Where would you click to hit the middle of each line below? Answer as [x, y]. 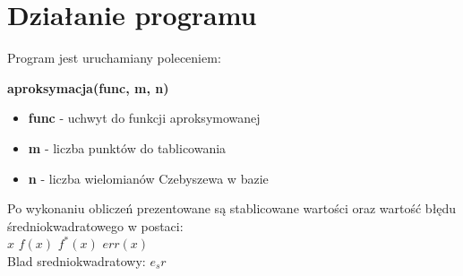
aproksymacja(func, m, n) [88, 87]
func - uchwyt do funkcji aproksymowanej [144, 118]
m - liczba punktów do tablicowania [127, 147]
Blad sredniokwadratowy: [77, 260]
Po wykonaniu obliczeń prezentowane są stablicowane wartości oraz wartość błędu [232, 208]
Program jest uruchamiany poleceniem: [114, 58]
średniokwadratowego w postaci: [95, 225]
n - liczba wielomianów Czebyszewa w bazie [148, 178]
